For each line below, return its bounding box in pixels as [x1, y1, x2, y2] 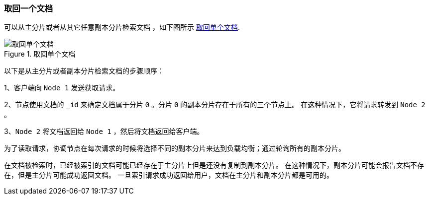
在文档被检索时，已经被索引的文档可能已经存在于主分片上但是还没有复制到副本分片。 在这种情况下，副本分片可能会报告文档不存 [4, 161, 424, 170]
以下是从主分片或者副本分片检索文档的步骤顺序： [4, 66, 164, 75]
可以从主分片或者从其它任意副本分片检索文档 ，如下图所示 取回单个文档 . [4, 23, 240, 32]
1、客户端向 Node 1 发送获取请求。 [4, 83, 120, 92]
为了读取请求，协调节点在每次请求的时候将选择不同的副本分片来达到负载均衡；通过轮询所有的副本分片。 [4, 144, 345, 153]
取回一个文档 [4, 3, 53, 13]
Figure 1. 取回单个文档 [4, 50, 76, 59]
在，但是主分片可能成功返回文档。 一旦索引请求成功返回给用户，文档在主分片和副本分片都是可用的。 [4, 171, 333, 180]
